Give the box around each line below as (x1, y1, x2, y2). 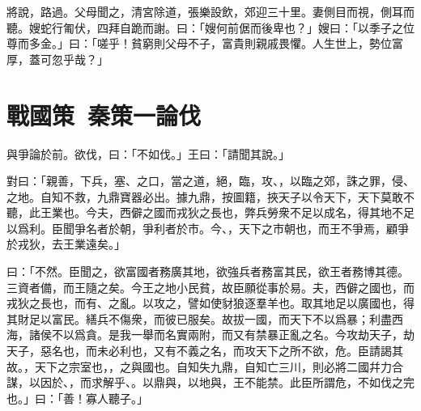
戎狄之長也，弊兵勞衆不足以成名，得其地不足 (176, 204, 415, 221)
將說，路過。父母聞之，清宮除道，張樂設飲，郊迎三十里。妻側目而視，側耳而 (6, 3, 415, 19)
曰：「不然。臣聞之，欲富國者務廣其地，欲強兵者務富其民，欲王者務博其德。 (6, 263, 409, 280)
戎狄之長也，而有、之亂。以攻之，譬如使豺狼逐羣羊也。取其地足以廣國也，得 (6, 294, 415, 311)
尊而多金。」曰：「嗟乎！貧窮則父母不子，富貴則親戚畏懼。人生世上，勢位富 (6, 35, 403, 52)
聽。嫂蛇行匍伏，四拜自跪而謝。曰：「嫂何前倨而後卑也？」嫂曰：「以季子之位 (6, 19, 415, 36)
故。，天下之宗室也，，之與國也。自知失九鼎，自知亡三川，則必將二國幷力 (6, 358, 392, 375)
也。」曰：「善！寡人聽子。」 (6, 389, 148, 406)
